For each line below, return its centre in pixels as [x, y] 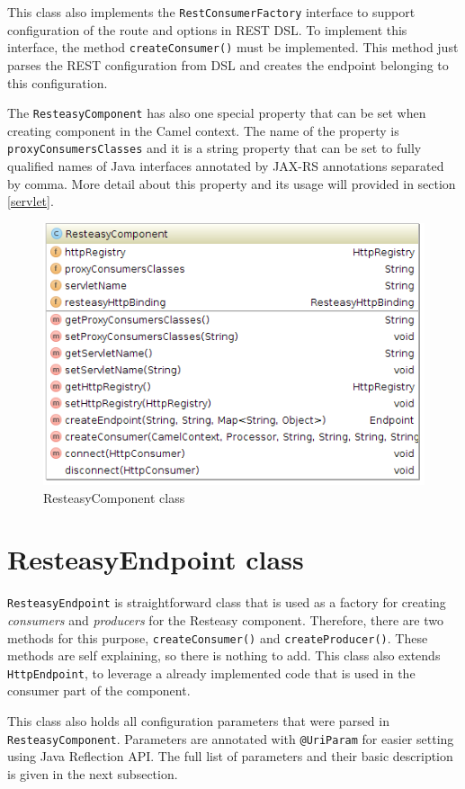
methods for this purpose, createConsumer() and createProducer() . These [218, 637]
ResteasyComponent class [114, 497]
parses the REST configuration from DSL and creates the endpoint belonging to [228, 64]
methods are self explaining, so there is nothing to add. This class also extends [224, 655]
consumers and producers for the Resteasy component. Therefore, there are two [225, 619]
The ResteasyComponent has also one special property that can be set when [217, 113]
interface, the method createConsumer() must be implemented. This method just [233, 47]
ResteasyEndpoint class [156, 559]
